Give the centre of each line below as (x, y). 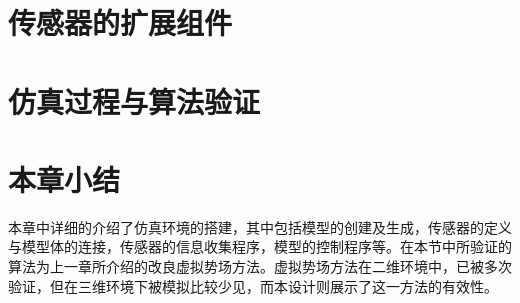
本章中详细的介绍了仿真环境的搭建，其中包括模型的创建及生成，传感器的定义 (260, 226)
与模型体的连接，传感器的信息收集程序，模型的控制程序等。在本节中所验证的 (260, 246)
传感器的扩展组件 (120, 22)
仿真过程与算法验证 (134, 100)
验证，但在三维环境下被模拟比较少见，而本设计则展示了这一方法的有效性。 (253, 285)
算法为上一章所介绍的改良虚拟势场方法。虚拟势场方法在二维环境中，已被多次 (260, 266)
